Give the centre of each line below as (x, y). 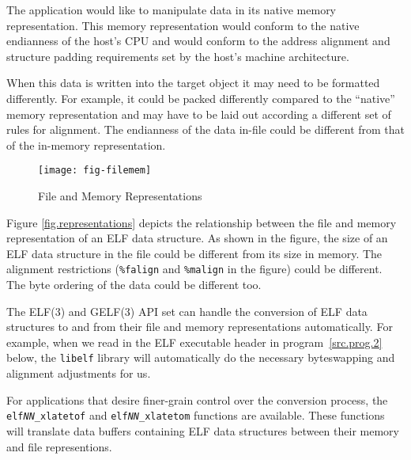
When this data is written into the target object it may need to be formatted (193, 83)
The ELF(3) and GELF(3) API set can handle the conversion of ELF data (187, 311)
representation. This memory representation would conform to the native (183, 25)
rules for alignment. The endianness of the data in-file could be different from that (206, 129)
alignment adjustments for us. (79, 373)
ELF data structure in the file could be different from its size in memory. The (194, 253)
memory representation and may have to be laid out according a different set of (199, 114)
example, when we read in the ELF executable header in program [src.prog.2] (194, 342)
